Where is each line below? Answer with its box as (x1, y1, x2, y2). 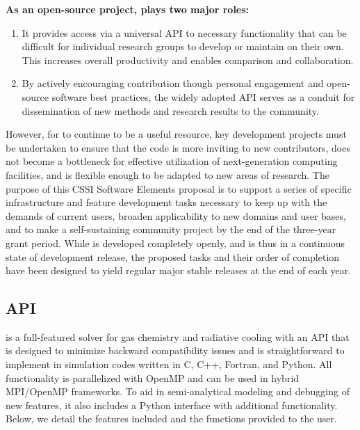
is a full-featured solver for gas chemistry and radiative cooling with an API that (6, 329, 350, 344)
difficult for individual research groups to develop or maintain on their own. (22, 39, 344, 54)
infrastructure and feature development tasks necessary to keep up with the (6, 195, 327, 209)
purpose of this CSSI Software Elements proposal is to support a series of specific (6, 181, 352, 196)
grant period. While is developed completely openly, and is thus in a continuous (6, 235, 345, 250)
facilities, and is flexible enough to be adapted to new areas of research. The (6, 167, 329, 182)
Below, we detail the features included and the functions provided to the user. (6, 411, 337, 426)
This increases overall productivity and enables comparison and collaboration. (22, 52, 354, 67)
